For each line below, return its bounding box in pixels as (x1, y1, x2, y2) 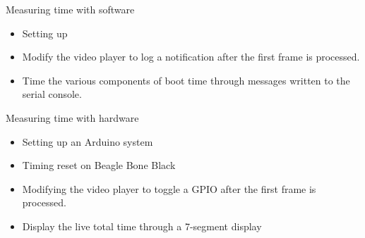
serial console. (22, 87, 82, 101)
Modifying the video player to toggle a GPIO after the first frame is (22, 181, 316, 196)
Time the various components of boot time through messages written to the (22, 73, 350, 87)
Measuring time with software (6, 2, 135, 16)
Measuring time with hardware (6, 110, 139, 125)
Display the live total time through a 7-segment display (22, 218, 262, 233)
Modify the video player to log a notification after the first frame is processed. (22, 49, 360, 64)
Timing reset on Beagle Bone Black (22, 158, 176, 173)
